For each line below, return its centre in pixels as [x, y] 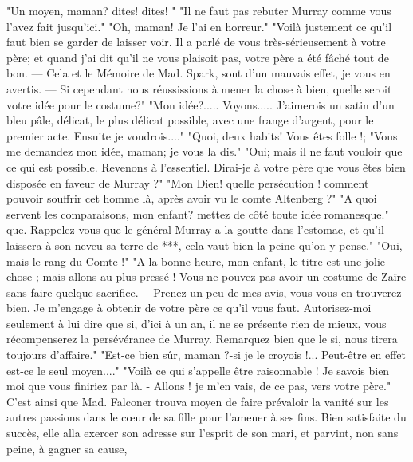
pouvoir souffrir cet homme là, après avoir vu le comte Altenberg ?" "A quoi [192, 198]
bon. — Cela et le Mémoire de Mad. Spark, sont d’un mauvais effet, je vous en [199, 73]
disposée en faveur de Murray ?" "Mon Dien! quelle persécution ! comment [188, 182]
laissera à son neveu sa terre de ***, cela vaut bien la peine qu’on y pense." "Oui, [205, 245]
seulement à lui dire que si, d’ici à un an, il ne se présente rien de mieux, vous [197, 323]
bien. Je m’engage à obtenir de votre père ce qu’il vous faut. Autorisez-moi [189, 308]
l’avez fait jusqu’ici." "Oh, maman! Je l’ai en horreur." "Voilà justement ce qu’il [199, 26]
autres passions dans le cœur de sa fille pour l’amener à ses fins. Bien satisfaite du [206, 417]
